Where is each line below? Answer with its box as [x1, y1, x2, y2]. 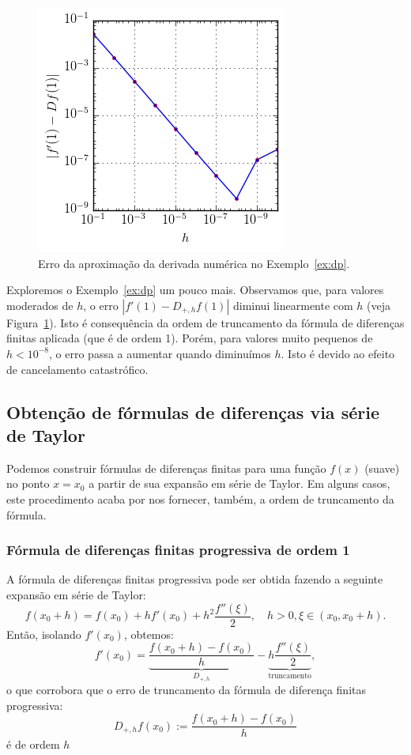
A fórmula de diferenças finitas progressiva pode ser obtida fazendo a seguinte [6, 571, 383, 587]
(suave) [364, 459, 400, 476]
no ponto [6, 475, 50, 492]
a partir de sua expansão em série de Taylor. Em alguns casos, [89, 475, 390, 492]
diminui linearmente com [232, 296, 353, 313]
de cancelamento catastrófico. [6, 361, 149, 377]
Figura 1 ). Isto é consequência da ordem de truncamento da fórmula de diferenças [6, 314, 405, 330]
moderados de [6, 296, 74, 313]
